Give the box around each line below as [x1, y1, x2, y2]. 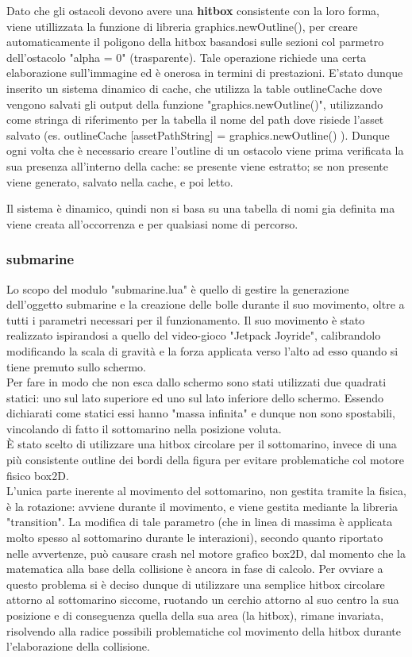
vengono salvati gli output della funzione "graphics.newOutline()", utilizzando [6, 95, 383, 112]
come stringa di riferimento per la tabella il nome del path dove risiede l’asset [6, 111, 384, 128]
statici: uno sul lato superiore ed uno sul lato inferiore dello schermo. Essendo [6, 389, 383, 405]
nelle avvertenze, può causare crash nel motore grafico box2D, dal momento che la [6, 544, 406, 561]
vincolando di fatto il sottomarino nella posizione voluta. [6, 420, 282, 436]
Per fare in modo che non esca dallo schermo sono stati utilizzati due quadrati [6, 374, 387, 390]
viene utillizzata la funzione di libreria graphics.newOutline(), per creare [6, 17, 358, 34]
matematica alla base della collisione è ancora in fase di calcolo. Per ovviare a [6, 560, 383, 577]
